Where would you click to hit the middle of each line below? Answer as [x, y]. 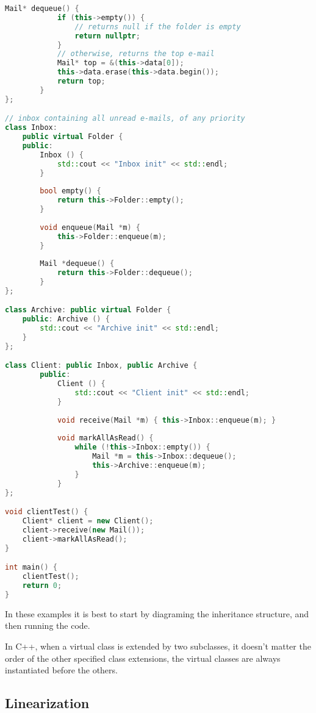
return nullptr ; [107, 36]
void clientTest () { [47, 512]
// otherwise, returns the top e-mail [136, 54]
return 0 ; [42, 586]
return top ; [81, 81]
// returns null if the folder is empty [158, 27]
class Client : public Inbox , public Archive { [101, 366]
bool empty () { [70, 191]
